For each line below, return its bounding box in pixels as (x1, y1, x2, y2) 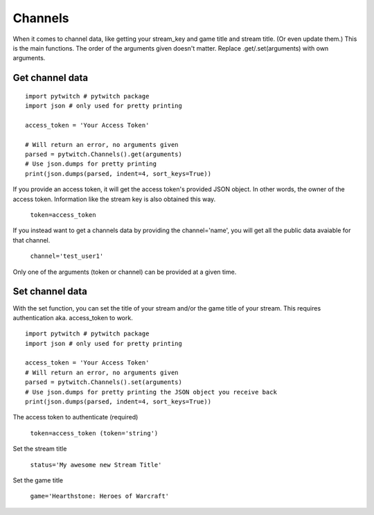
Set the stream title (12, 444, 67, 453)
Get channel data (12, 72, 89, 84)
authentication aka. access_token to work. (12, 313, 133, 322)
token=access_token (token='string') (30, 429, 159, 437)
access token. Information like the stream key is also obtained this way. (12, 195, 216, 203)
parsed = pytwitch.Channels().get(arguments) (25, 150, 183, 159)
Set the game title (12, 475, 64, 485)
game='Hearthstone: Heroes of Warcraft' (30, 492, 170, 500)
